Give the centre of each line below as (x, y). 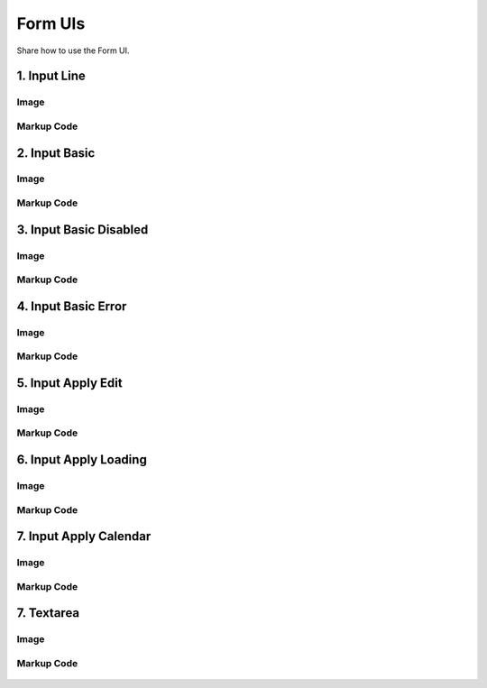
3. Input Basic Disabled (83, 229)
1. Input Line (51, 76)
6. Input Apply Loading (82, 460)
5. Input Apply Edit (69, 383)
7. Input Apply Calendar (84, 537)
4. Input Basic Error (72, 306)
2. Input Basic (56, 153)
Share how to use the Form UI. (73, 50)
